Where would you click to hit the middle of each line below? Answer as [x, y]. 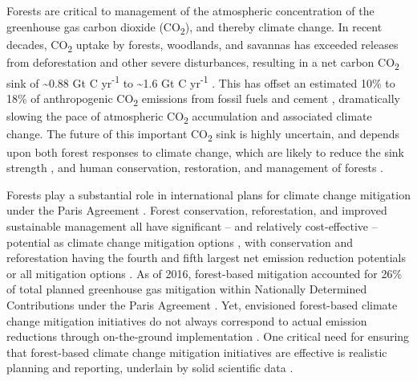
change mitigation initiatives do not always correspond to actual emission [187, 320]
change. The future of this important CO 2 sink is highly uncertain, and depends [203, 135]
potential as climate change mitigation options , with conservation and [180, 242]
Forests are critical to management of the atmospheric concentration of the [190, 10]
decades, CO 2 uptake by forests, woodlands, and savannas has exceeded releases [202, 45]
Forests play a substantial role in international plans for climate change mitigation [208, 194]
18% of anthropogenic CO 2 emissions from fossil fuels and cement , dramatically [203, 100]
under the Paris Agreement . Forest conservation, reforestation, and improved [197, 210]
